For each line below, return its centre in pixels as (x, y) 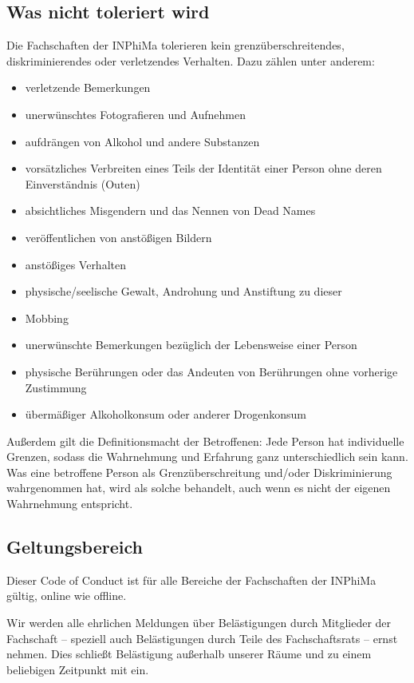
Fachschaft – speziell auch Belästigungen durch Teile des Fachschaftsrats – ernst (202, 638)
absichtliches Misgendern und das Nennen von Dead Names (170, 210)
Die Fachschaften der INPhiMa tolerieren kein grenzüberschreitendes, (175, 45)
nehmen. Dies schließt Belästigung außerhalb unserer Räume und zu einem (189, 654)
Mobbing (47, 318)
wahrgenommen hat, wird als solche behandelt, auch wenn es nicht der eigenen (199, 488)
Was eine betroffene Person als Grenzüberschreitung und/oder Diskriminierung (199, 472)
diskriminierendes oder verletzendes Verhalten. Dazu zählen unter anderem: (191, 60)
